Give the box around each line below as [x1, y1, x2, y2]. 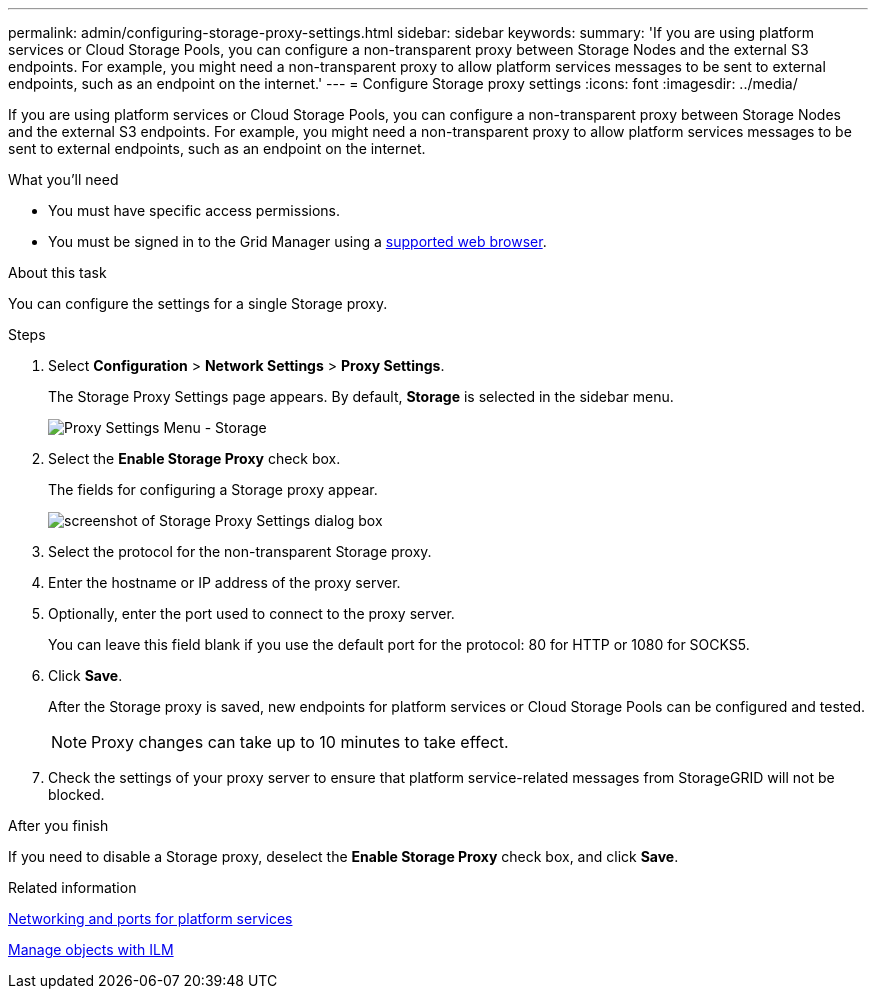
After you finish [8, 817, 109, 834]
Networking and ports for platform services [8, 910, 293, 927]
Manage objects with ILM [8, 941, 174, 958]
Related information [8, 879, 137, 896]
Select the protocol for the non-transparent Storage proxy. [48, 543, 432, 560]
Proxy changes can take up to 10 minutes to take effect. [91, 732, 509, 752]
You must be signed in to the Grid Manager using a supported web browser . [48, 233, 547, 250]
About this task [8, 264, 107, 281]
